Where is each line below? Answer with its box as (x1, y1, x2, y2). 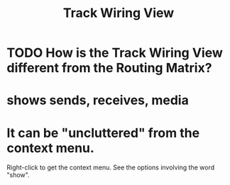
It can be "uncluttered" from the (6, 125, 200, 141)
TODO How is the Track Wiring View (6, 45, 223, 61)
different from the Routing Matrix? (6, 60, 212, 76)
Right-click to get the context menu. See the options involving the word (6, 163, 215, 172)
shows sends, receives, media (6, 92, 189, 108)
